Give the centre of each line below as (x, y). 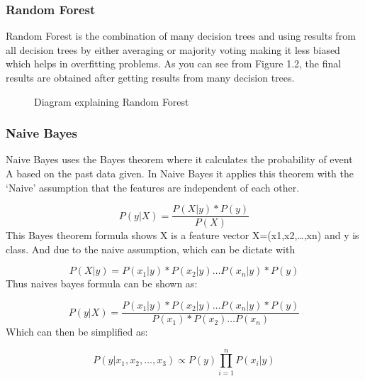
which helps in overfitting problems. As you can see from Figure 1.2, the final (174, 63)
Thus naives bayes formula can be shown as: (102, 283)
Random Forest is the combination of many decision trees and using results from (181, 36)
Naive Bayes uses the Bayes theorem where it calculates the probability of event (179, 159)
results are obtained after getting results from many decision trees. (150, 77)
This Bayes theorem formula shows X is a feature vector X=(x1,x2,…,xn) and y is (182, 235)
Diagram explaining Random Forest (112, 101)
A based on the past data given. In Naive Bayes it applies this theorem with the (180, 173)
